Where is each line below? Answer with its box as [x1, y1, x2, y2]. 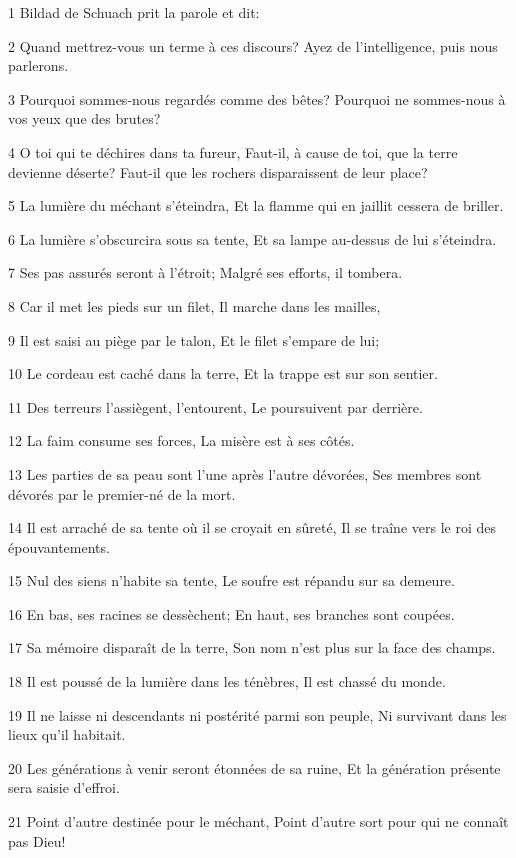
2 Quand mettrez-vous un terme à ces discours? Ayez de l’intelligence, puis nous [8, 35, 498, 56]
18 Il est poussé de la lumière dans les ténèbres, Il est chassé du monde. [8, 671, 446, 692]
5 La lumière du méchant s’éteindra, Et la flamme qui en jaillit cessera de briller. [8, 195, 504, 216]
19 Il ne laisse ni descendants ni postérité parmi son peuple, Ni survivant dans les [8, 704, 507, 725]
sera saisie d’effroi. [8, 777, 120, 798]
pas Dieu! [8, 830, 66, 851]
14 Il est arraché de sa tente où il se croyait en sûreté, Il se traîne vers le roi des [8, 517, 496, 538]
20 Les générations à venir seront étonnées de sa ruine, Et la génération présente [8, 757, 501, 778]
